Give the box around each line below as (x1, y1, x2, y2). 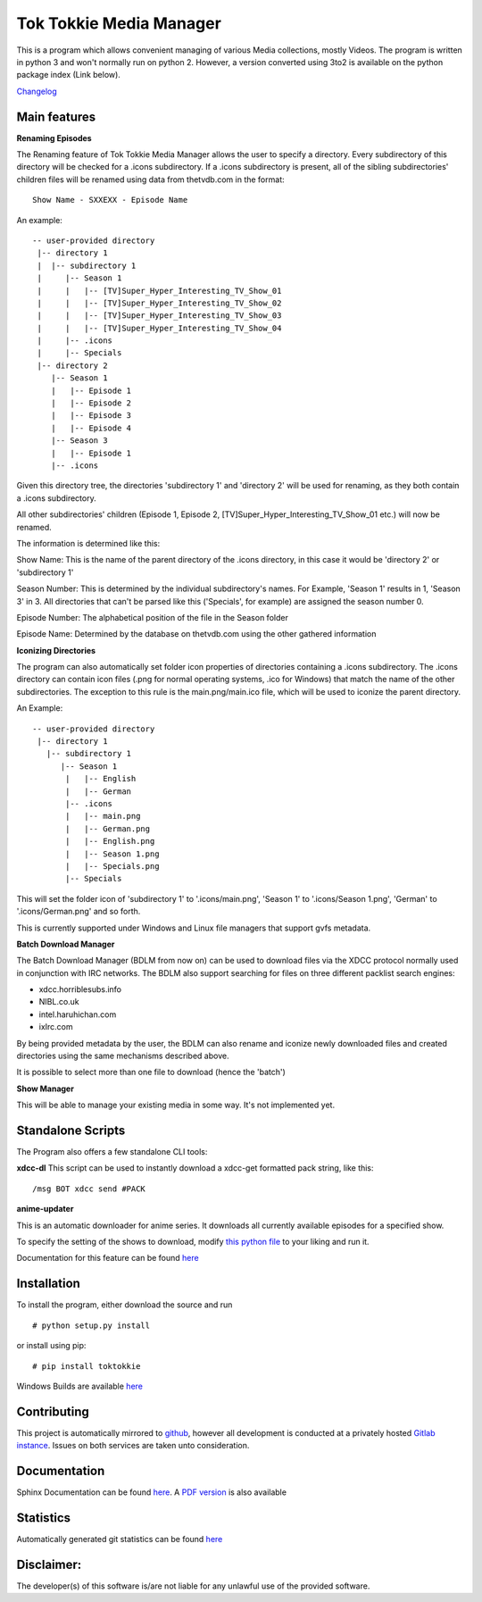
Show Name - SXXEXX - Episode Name (32, 195, 188, 205)
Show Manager (16, 1083, 75, 1094)
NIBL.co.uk (38, 997, 79, 1007)
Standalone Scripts (16, 1123, 126, 1138)
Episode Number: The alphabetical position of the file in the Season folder (16, 612, 289, 622)
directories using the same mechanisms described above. (16, 1050, 229, 1062)
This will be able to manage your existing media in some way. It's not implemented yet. (16, 1099, 335, 1111)
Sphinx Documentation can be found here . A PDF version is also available (16, 1487, 287, 1498)
